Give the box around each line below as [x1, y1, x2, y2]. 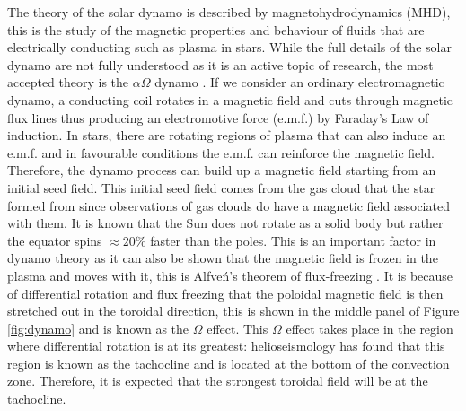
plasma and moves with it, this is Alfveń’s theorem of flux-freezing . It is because [7, 266, 453, 284]
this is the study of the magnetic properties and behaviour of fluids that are [7, 20, 425, 39]
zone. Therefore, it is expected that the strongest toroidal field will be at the [7, 372, 428, 390]
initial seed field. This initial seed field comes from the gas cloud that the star [7, 178, 435, 197]
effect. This [207, 319, 268, 337]
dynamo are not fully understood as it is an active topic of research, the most [7, 55, 434, 74]
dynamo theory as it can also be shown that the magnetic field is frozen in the [7, 249, 438, 267]
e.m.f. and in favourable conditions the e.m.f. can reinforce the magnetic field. [7, 143, 435, 162]
